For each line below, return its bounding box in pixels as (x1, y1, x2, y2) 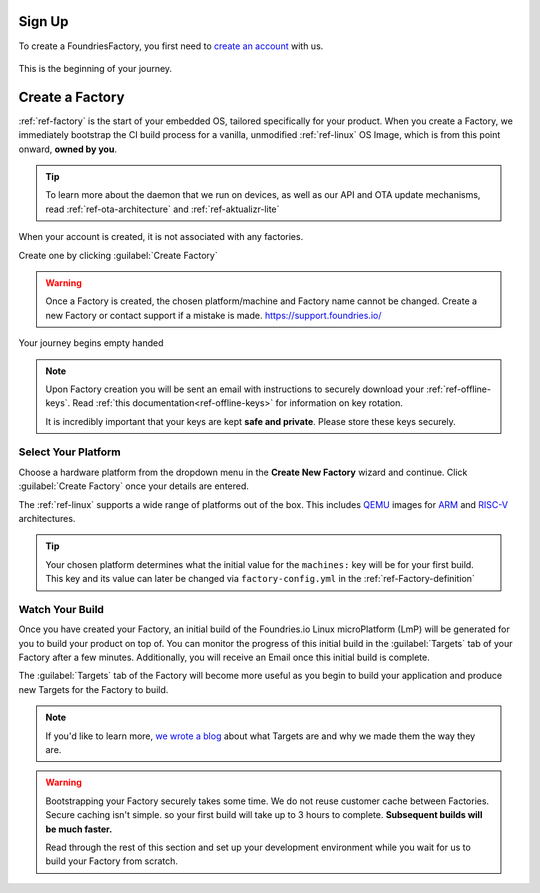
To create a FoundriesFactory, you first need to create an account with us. (18, 40, 324, 52)
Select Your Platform (18, 445, 121, 459)
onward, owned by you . (18, 143, 117, 155)
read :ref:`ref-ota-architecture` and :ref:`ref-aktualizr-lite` (45, 203, 280, 215)
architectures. (18, 512, 76, 524)
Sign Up (18, 13, 69, 30)
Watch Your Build (18, 602, 105, 616)
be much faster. (45, 823, 113, 835)
